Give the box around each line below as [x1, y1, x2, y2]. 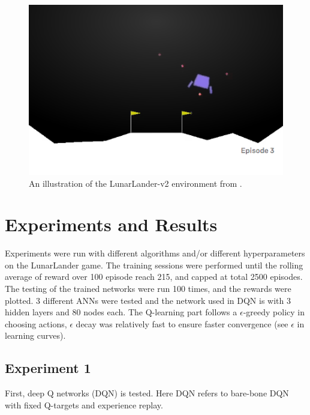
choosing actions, [5, 317, 67, 330]
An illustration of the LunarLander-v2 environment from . [29, 177, 242, 189]
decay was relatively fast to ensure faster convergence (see [76, 317, 288, 330]
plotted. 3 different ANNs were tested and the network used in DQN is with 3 [5, 294, 291, 306]
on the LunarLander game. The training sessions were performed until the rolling [5, 258, 303, 271]
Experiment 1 [5, 359, 91, 377]
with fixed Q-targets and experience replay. [5, 398, 163, 411]
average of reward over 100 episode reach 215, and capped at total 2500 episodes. [5, 270, 303, 283]
